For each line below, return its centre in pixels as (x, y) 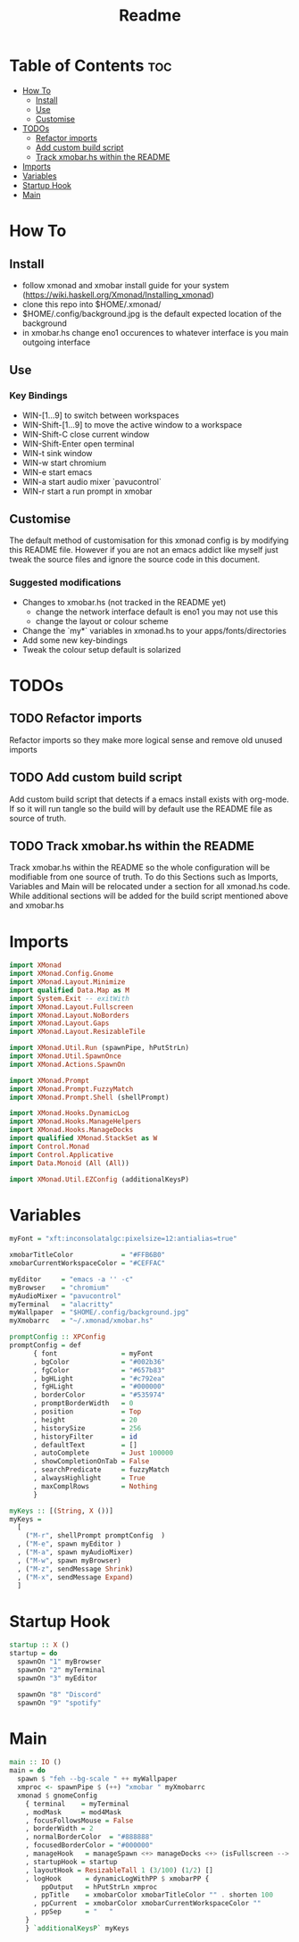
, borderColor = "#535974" (99, 1395)
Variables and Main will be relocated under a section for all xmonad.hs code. (150, 887)
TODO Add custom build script (96, 778)
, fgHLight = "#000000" (99, 1387)
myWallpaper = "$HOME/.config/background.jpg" (100, 1313)
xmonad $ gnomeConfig (58, 1796)
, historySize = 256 (87, 1428)
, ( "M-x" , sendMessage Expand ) (75, 1577)
